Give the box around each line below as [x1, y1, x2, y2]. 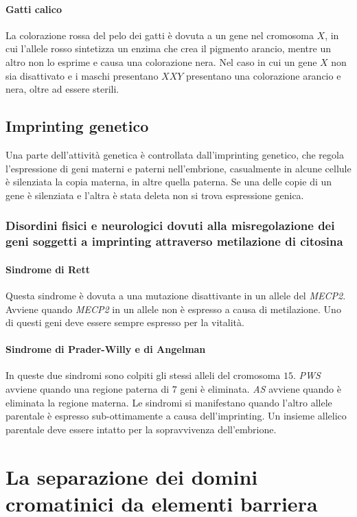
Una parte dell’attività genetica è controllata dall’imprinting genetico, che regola [5, 147, 344, 161]
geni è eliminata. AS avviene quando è [180, 382, 341, 396]
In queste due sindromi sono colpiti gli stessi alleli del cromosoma [5, 368, 281, 382]
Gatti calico [5, 1, 62, 16]
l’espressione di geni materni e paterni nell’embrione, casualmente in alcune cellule [5, 161, 352, 175]
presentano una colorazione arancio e [186, 68, 341, 82]
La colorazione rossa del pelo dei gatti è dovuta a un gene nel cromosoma [5, 27, 314, 42]
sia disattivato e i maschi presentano [5, 68, 159, 82]
